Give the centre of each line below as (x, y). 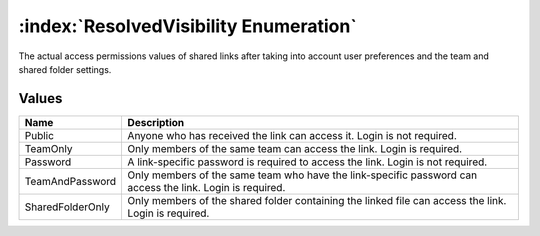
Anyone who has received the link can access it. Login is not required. (292, 135)
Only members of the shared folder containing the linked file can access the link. (317, 200)
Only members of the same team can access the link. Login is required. (295, 148)
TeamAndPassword (70, 181)
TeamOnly (48, 148)
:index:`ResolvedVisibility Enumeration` (187, 26)
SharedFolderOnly (67, 207)
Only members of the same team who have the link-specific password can (302, 175)
